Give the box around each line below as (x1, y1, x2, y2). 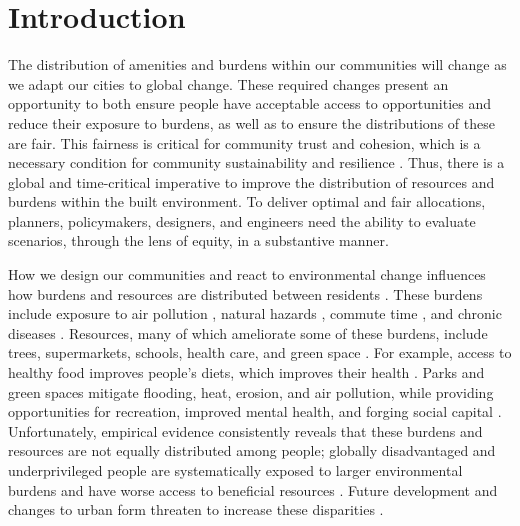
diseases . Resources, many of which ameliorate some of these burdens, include (8, 322, 488, 343)
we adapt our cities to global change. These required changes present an (8, 73, 449, 94)
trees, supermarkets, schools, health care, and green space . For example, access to (8, 342, 512, 363)
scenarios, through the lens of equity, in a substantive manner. (8, 230, 389, 251)
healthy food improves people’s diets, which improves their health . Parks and (8, 362, 485, 383)
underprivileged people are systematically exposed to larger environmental (8, 460, 463, 480)
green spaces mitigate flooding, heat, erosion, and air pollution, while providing (8, 381, 494, 402)
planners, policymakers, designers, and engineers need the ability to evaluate (8, 210, 476, 231)
